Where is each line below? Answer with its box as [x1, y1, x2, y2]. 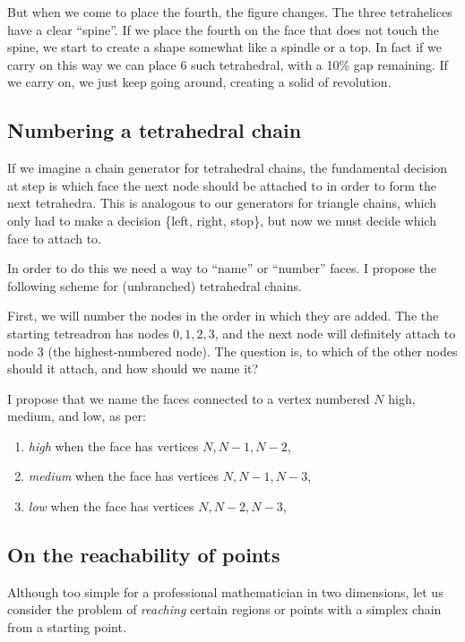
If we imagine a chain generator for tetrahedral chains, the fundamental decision [7, 158, 448, 177]
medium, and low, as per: [7, 407, 146, 425]
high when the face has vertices [28, 436, 199, 455]
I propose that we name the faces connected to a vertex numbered [7, 389, 370, 407]
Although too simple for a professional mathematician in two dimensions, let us [7, 582, 443, 601]
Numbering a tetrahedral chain [7, 116, 302, 144]
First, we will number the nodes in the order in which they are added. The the [7, 306, 439, 325]
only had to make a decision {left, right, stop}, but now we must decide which [7, 210, 436, 229]
